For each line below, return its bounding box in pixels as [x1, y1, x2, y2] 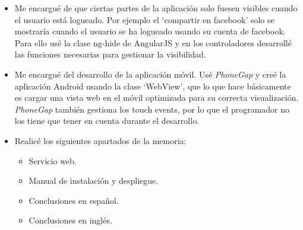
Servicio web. [29, 154, 77, 167]
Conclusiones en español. [29, 194, 119, 206]
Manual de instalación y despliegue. [29, 174, 159, 187]
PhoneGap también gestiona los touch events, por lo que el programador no [14, 103, 290, 115]
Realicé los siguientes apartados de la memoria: [14, 134, 187, 146]
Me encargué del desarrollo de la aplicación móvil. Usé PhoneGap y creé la [14, 68, 286, 80]
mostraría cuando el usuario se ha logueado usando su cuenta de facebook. [14, 25, 286, 37]
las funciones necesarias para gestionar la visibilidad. [14, 48, 206, 60]
